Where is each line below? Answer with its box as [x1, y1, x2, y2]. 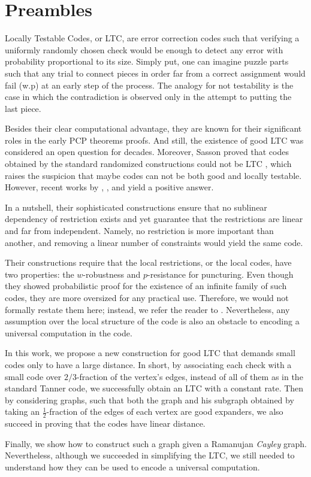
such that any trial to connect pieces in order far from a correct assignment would [5, 66, 306, 79]
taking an [5, 405, 40, 418]
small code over [5, 370, 62, 382]
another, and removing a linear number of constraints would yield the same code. [5, 236, 303, 248]
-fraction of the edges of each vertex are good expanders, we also [46, 405, 283, 418]
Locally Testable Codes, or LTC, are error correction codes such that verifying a [5, 32, 300, 44]
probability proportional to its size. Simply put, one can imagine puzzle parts [5, 55, 289, 68]
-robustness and [83, 268, 141, 280]
